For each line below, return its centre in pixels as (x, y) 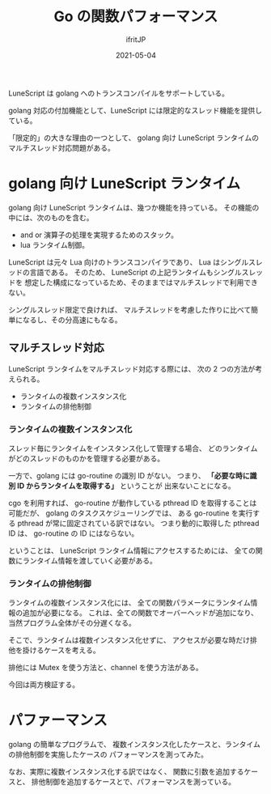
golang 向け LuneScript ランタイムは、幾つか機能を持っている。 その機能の (134, 207)
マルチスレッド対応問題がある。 (61, 147)
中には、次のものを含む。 (51, 217)
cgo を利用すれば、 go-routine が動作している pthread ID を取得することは (133, 503)
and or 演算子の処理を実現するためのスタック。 (99, 235)
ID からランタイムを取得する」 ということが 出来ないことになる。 (127, 486)
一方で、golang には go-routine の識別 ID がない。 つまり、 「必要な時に (129, 475)
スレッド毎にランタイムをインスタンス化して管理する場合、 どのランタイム (133, 448)
